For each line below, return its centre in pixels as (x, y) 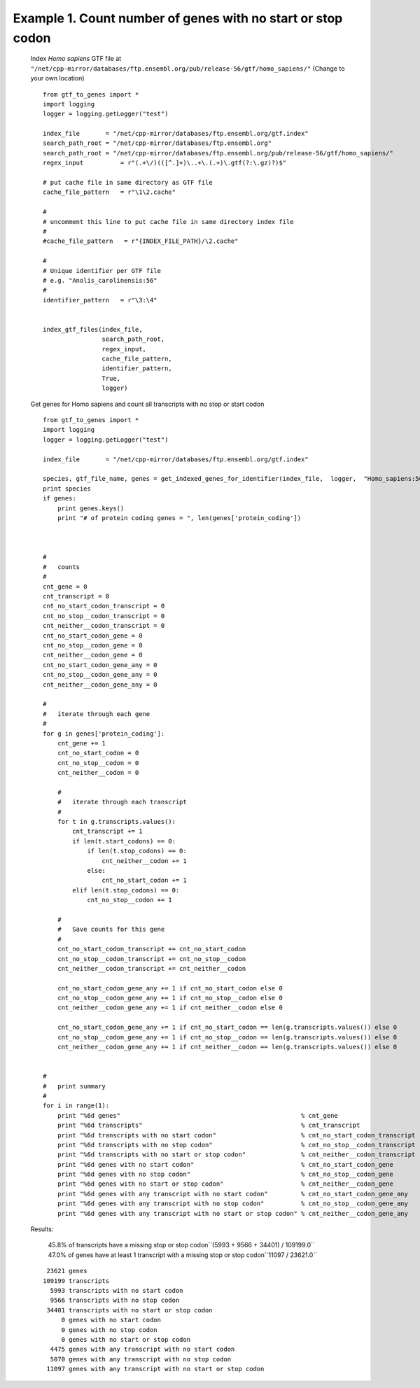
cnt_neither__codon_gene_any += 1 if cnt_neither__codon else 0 (170, 1008)
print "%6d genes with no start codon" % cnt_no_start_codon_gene (225, 1164)
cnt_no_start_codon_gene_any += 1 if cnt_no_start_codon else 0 (170, 988)
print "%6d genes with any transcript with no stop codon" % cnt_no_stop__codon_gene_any (233, 1204)
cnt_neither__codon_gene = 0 (93, 655)
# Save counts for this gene (111, 930)
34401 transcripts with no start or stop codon (129, 1310)
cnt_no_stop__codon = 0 (98, 763)
